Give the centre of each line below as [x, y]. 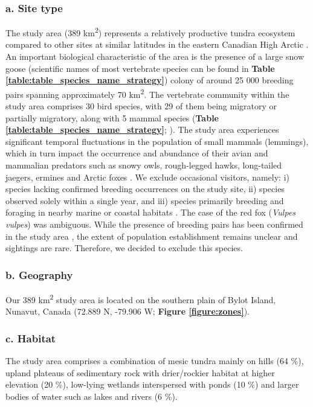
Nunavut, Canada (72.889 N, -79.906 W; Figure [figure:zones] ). [127, 311]
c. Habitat [31, 338]
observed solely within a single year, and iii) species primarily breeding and [145, 200]
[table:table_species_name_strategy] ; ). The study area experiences [142, 130]
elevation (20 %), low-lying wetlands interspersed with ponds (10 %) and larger [152, 384]
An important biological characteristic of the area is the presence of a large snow [155, 56]
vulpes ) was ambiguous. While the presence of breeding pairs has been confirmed [154, 224]
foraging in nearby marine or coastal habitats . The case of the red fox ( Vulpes [151, 212]
